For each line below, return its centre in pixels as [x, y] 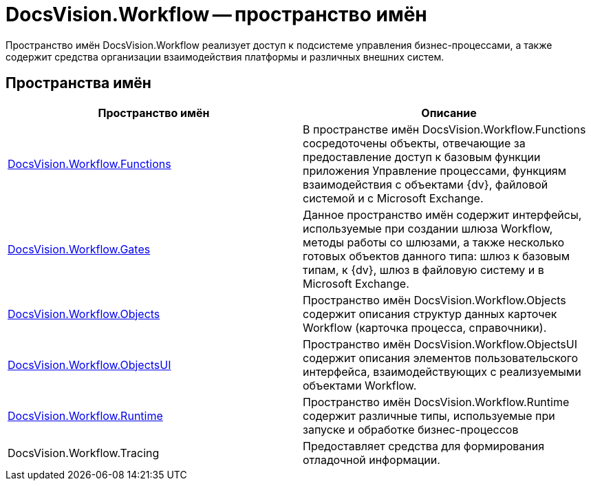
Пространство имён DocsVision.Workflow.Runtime [436, 402]
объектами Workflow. [360, 385]
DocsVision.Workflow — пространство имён [216, 14]
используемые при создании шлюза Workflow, [428, 228]
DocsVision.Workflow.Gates [79, 249]
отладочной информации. [372, 459]
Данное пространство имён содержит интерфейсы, [442, 214]
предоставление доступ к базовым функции [422, 157]
